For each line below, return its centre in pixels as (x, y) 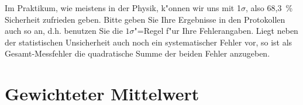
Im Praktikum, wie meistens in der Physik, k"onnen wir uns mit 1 (123, 8)
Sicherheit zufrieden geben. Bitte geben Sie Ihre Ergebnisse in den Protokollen (145, 19)
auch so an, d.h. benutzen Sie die (64, 31)
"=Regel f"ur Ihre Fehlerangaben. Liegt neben (216, 31)
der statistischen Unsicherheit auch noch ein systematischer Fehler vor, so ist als (149, 42)
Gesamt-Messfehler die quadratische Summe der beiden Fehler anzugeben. (137, 53)
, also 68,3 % (269, 8)
